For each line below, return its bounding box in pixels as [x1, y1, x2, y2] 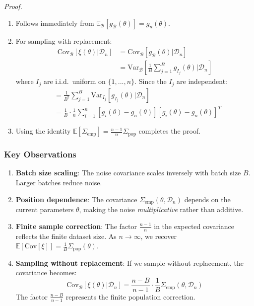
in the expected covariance [154, 221, 235, 231]
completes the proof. [138, 126, 201, 136]
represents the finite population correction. [65, 291, 195, 302]
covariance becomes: [15, 267, 77, 278]
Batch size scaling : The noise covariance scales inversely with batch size [15, 167, 241, 178]
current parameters [15, 204, 74, 215]
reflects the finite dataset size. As [15, 230, 117, 241]
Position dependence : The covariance [15, 194, 137, 204]
